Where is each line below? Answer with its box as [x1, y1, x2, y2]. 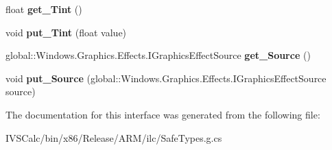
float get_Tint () [5, 2, 82, 16]
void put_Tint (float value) [5, 25, 127, 39]
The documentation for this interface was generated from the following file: [5, 107, 320, 121]
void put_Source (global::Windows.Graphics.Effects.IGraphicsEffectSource [5, 71, 327, 85]
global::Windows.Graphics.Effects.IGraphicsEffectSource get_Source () [5, 48, 311, 62]
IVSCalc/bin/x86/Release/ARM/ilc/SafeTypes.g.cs [5, 130, 222, 145]
